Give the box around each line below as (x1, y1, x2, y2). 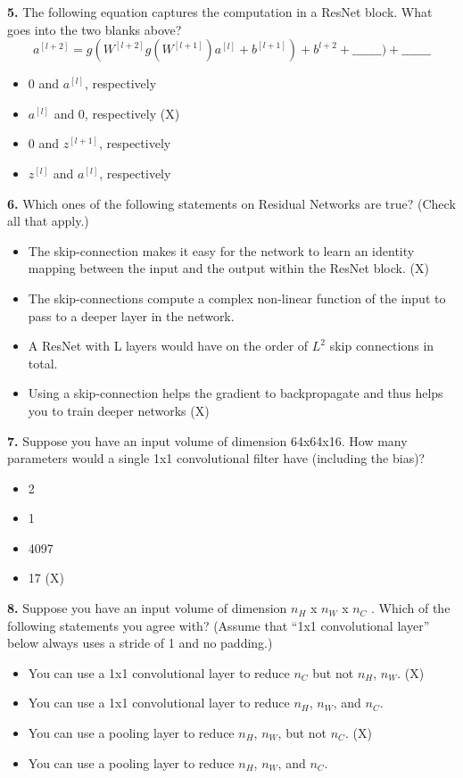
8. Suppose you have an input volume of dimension (7, 599, 287, 617)
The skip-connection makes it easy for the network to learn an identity (28, 241, 415, 260)
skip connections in (329, 336, 434, 355)
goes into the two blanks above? (7, 20, 182, 38)
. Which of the (371, 599, 451, 617)
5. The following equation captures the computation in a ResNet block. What (7, 3, 433, 21)
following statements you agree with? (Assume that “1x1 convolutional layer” (7, 616, 430, 634)
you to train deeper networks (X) (28, 401, 210, 419)
